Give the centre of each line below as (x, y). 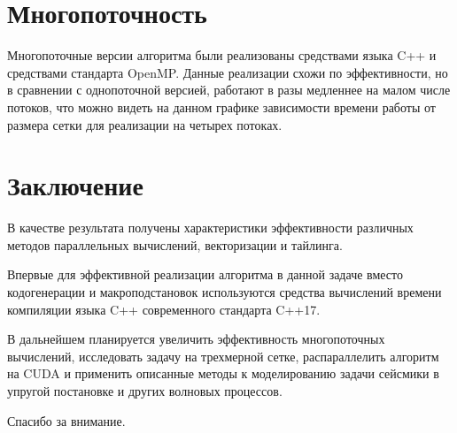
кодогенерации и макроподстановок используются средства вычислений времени (225, 292)
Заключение (75, 185)
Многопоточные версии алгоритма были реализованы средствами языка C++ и (222, 55)
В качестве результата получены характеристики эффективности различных (210, 228)
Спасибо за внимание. (66, 420)
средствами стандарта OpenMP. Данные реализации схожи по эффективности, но (228, 72)
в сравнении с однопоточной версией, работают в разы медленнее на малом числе (229, 90)
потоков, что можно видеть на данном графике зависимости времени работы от (221, 106)
